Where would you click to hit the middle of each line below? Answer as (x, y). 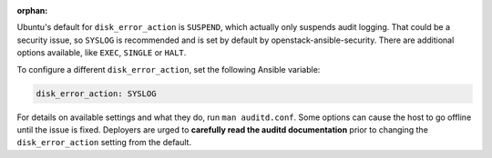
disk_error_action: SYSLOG (96, 94)
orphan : (32, 10)
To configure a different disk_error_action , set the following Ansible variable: (169, 69)
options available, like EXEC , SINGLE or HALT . (102, 53)
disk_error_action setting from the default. (104, 143)
